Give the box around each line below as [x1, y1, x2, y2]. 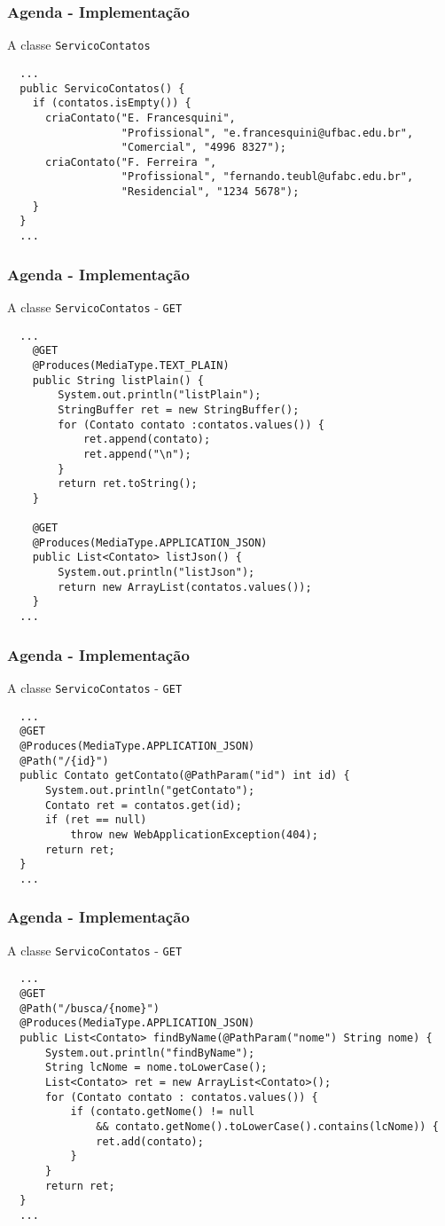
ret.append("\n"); [82, 447, 191, 460]
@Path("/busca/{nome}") [20, 1002, 160, 1015]
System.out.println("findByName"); [44, 1046, 255, 1059]
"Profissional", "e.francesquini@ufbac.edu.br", [121, 126, 414, 139]
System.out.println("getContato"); [44, 783, 255, 797]
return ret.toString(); [58, 477, 198, 491]
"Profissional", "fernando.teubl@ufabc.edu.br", [121, 170, 414, 184]
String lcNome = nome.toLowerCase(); [44, 1061, 268, 1074]
